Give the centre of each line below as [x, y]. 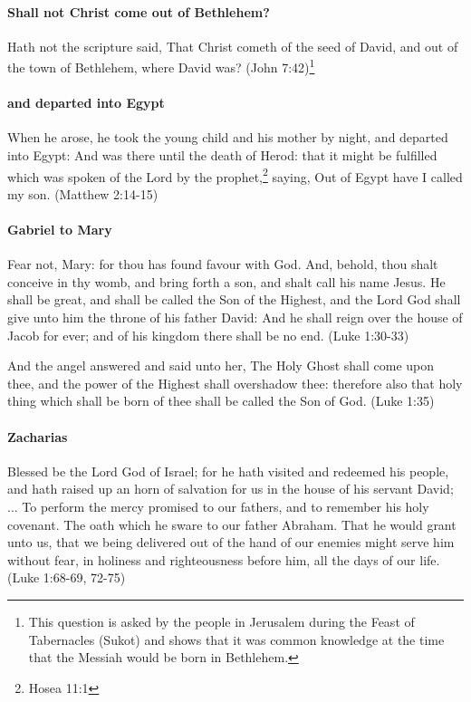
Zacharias [38, 436]
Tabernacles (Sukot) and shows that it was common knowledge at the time [236, 639]
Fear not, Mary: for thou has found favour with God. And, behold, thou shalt [223, 264]
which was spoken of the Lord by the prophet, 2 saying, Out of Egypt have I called [235, 175]
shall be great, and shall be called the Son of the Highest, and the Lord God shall [234, 299]
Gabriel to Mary [60, 230]
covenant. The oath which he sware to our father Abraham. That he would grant [232, 524]
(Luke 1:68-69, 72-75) [67, 577]
